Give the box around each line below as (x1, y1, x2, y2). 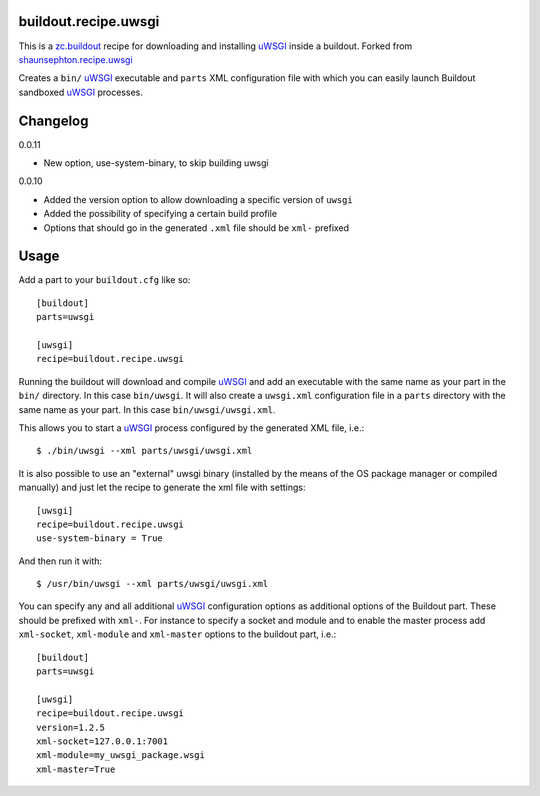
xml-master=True (36, 763, 116, 775)
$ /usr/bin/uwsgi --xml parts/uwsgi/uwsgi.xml (36, 578, 269, 590)
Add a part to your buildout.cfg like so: (18, 274, 191, 286)
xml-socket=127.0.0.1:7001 (36, 736, 169, 747)
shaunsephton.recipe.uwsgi (18, 53, 134, 65)
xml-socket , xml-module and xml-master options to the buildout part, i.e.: (18, 628, 337, 640)
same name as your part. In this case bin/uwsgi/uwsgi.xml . (18, 403, 276, 415)
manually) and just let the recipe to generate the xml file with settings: (18, 481, 306, 494)
